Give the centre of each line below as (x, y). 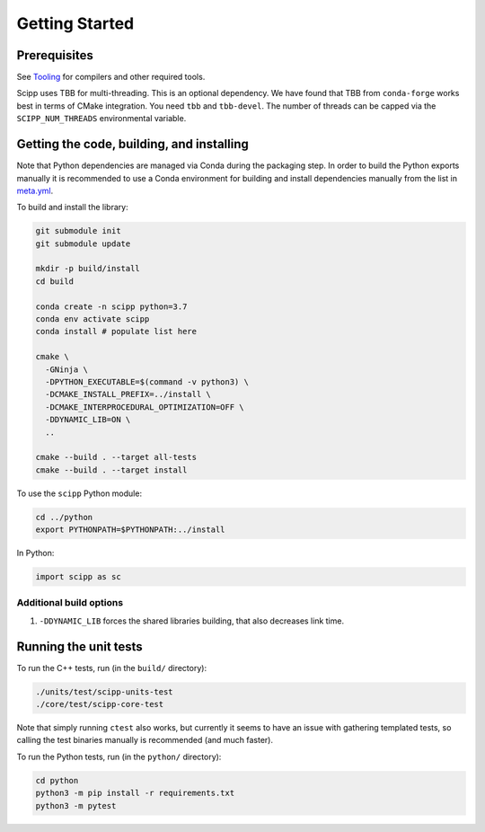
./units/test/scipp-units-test (105, 691)
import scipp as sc (78, 577)
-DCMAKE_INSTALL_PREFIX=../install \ (128, 394)
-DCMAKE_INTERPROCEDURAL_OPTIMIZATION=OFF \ (145, 407)
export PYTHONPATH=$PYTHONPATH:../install (130, 530)
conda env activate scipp (93, 319)
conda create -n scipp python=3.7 (111, 306)
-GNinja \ (67, 369)
